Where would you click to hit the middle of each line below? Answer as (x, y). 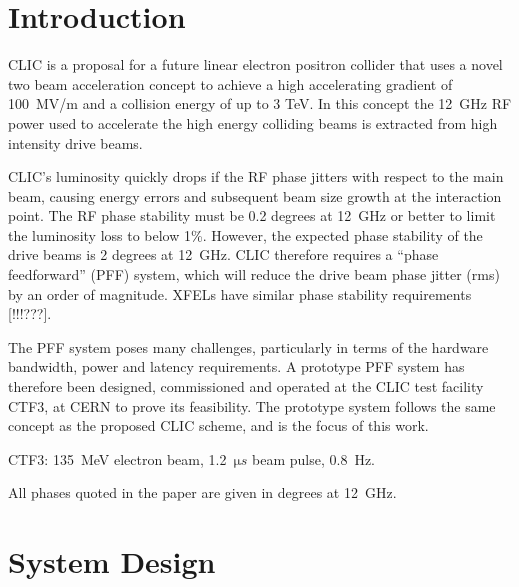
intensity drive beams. (75, 142)
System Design (112, 561)
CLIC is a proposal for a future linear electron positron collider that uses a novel (255, 64)
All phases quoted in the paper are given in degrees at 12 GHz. (202, 492)
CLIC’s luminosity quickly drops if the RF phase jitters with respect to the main (256, 176)
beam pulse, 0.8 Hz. (314, 458)
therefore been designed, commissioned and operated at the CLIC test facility (246, 386)
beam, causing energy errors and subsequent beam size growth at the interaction (255, 195)
